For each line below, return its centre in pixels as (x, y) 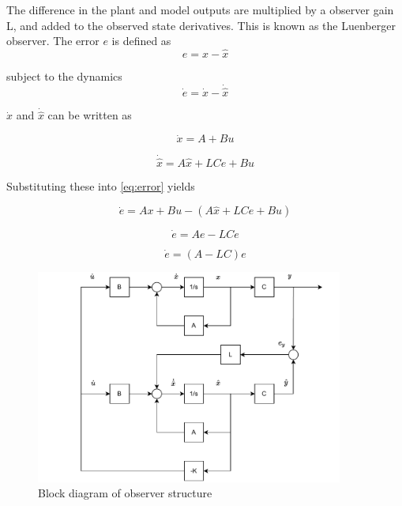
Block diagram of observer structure (125, 493)
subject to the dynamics (64, 76)
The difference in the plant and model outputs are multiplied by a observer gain (200, 9)
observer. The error (53, 41)
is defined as (141, 41)
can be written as (90, 115)
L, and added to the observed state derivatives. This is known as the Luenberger (201, 25)
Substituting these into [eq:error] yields (101, 185)
